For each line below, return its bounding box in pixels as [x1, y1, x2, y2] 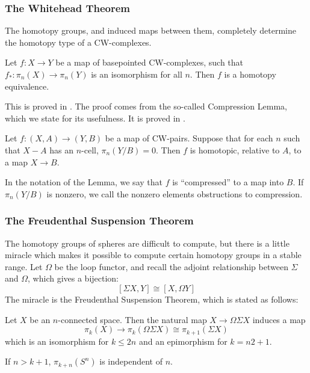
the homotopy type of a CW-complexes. [5, 35, 152, 48]
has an [49, 143, 73, 156]
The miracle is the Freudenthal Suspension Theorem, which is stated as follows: [5, 292, 299, 305]
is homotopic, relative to [190, 143, 280, 156]
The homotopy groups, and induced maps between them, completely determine [5, 24, 296, 37]
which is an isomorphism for [5, 334, 109, 347]
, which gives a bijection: [28, 272, 119, 285]
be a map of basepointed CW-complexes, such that [55, 56, 244, 69]
